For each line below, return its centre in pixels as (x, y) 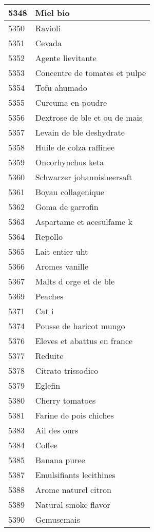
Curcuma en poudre (71, 102)
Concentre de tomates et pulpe (91, 73)
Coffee (46, 445)
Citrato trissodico (67, 370)
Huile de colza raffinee (75, 147)
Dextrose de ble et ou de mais (89, 117)
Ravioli (48, 28)
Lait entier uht (62, 251)
